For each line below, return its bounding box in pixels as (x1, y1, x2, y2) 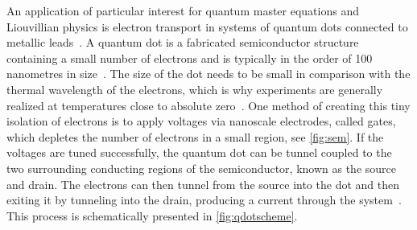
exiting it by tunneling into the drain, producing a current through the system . (6, 191, 402, 208)
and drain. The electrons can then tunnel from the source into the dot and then (6, 175, 399, 192)
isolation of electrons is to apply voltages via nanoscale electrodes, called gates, (6, 113, 396, 129)
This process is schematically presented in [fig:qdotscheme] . (6, 207, 298, 224)
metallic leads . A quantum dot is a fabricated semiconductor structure (6, 34, 359, 51)
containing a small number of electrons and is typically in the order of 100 (6, 49, 373, 66)
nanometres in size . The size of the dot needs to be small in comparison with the (6, 65, 411, 82)
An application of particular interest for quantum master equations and (6, 2, 359, 18)
